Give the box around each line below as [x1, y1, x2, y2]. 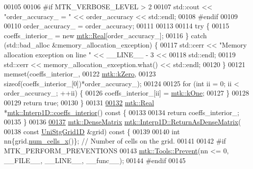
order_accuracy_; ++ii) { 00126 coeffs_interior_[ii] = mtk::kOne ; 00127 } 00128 [4, 88, 250, 98]
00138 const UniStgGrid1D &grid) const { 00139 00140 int [4, 126, 180, 136]
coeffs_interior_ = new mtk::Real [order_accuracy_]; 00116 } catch [4, 30, 207, 40]
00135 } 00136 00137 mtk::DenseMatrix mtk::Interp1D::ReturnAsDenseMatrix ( [4, 117, 241, 127]
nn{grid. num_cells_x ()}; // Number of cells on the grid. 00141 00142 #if [4, 136, 226, 146]
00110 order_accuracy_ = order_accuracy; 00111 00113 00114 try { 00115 [4, 21, 229, 31]
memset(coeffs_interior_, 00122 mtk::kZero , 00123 [4, 69, 156, 79]
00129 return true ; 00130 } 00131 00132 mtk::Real [4, 97, 154, 107]
